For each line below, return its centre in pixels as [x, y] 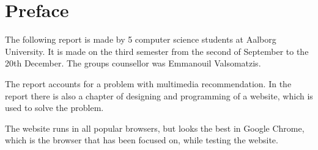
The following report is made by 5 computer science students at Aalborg [141, 39]
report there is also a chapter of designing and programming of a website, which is [159, 95]
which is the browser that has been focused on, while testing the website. [142, 140]
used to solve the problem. [54, 108]
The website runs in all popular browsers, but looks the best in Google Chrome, [155, 128]
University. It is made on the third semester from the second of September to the [157, 51]
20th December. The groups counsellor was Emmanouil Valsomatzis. [133, 63]
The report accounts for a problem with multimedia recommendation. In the [148, 83]
